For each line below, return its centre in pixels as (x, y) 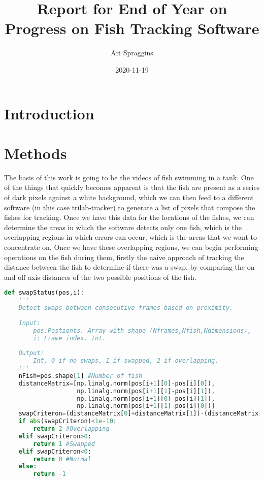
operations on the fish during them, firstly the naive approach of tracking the (124, 257)
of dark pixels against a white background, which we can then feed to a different (129, 197)
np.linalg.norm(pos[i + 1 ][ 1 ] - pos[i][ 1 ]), (146, 391)
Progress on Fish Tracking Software (132, 28)
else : (28, 467)
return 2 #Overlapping (71, 429)
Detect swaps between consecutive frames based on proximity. (126, 308)
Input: (29, 323)
